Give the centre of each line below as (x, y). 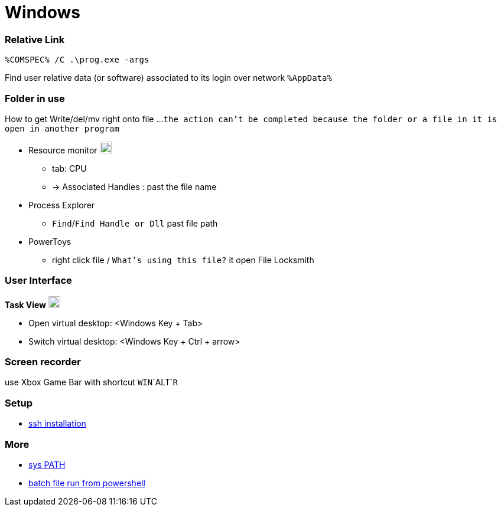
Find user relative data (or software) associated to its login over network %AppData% (168, 78)
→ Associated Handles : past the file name (134, 186)
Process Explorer (62, 205)
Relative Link (35, 39)
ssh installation (57, 424)
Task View (26, 304)
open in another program (62, 128)
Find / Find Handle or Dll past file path (135, 223)
